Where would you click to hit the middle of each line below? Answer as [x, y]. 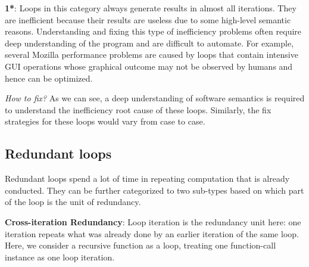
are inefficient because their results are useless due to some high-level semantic [148, 19]
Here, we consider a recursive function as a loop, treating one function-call [141, 245]
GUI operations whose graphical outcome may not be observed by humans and [149, 66]
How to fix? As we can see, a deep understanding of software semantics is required [155, 98]
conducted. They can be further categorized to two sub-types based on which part [154, 190]
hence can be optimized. [49, 78]
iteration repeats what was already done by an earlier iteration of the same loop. [152, 233]
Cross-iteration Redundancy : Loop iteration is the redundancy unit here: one [153, 221]
